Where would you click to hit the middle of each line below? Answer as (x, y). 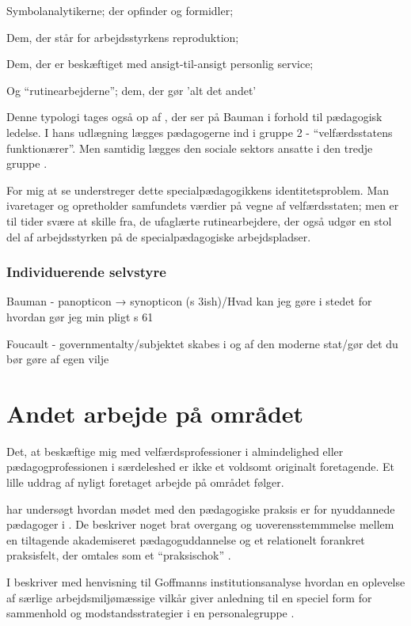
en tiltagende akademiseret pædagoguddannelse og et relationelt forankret (186, 539)
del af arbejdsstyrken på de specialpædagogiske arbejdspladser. (159, 236)
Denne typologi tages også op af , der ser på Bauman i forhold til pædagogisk (194, 117)
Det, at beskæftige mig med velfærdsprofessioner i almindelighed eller (175, 451)
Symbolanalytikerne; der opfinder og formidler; (120, 10)
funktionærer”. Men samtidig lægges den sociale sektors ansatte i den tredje (190, 148)
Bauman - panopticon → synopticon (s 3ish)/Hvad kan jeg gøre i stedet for (189, 301)
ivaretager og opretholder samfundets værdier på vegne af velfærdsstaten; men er (203, 205)
